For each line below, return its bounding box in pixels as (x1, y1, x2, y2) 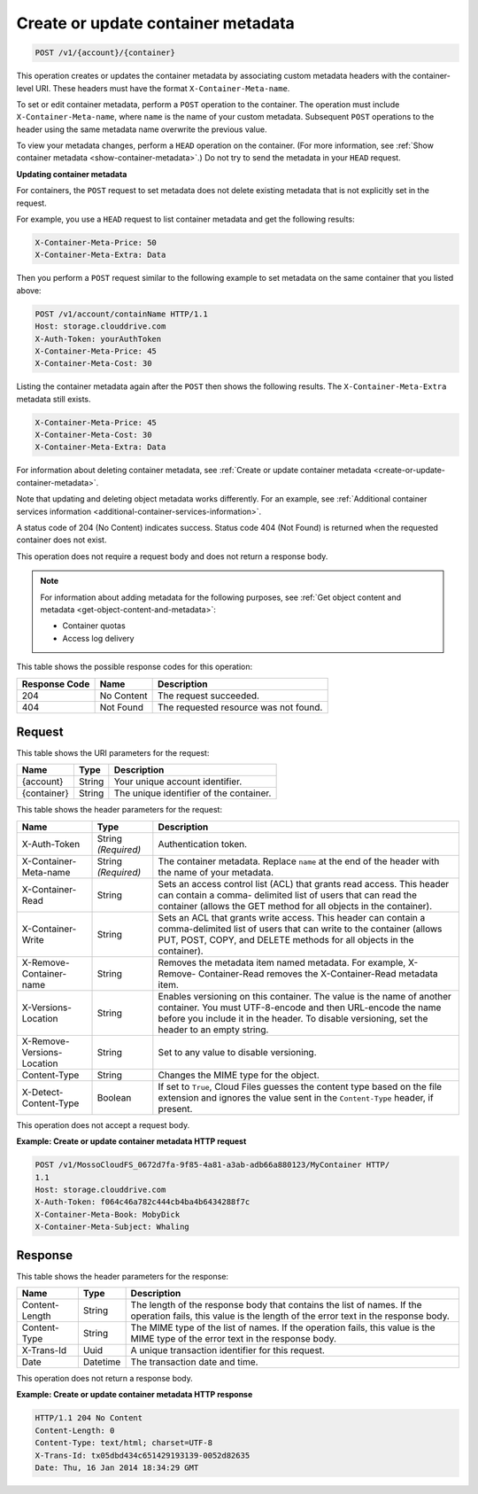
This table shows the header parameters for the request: (16, 805, 223, 815)
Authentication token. (158, 837, 248, 850)
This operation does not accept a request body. (16, 1119, 190, 1130)
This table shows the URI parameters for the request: (16, 748, 210, 759)
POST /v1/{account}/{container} (35, 48, 176, 58)
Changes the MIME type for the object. (158, 1069, 320, 1081)
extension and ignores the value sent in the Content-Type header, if (158, 1091, 434, 1103)
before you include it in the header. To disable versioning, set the (158, 1012, 428, 1024)
